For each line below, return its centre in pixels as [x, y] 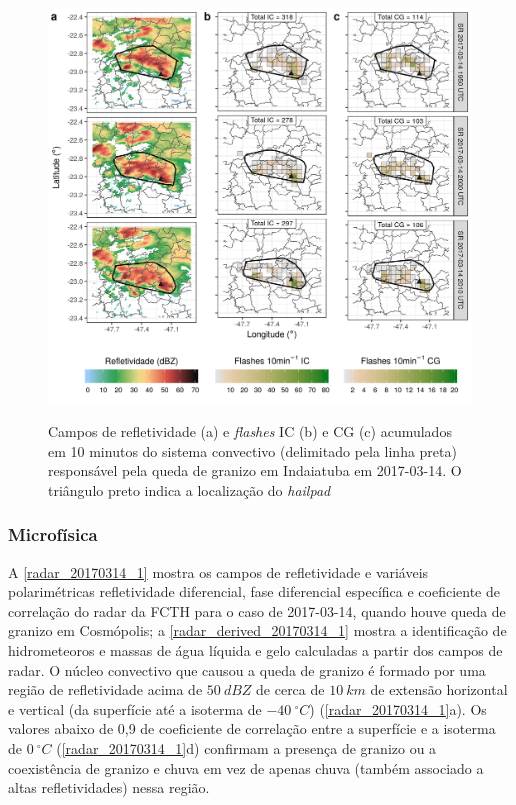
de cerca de [290, 689]
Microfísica [53, 534]
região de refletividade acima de [105, 689]
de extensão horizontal [439, 689]
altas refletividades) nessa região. [109, 787]
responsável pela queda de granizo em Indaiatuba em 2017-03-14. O [255, 470]
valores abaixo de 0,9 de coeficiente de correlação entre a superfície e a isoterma [252, 728]
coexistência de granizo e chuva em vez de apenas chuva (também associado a [246, 767]
